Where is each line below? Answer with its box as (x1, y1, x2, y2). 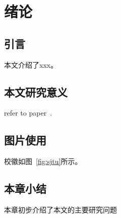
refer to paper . (4, 107, 52, 118)
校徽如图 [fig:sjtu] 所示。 (4, 156, 82, 167)
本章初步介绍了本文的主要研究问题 (4, 204, 117, 214)
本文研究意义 (4, 84, 68, 99)
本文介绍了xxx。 (4, 59, 58, 70)
